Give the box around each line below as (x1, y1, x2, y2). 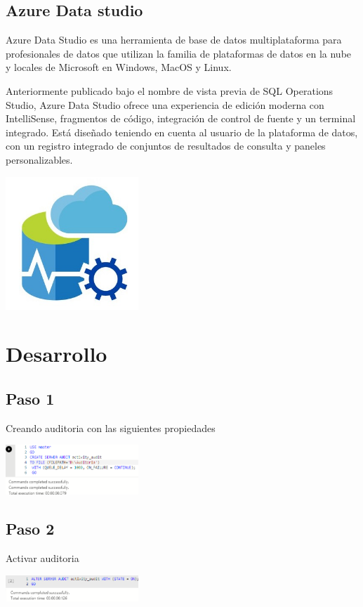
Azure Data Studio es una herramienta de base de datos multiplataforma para (6, 32, 342, 47)
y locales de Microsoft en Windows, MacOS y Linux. (6, 60, 232, 74)
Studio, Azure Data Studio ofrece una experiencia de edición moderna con (6, 97, 324, 112)
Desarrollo (6, 339, 107, 368)
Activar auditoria (6, 551, 79, 566)
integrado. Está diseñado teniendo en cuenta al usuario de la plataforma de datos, (6, 124, 358, 139)
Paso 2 (6, 518, 55, 540)
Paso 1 (6, 387, 55, 409)
